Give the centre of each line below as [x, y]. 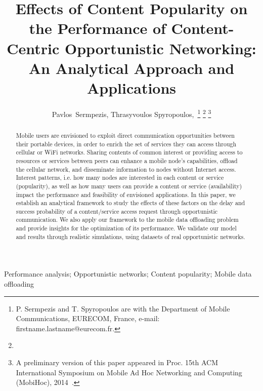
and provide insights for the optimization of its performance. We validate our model [126, 228]
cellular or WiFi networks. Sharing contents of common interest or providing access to [129, 152]
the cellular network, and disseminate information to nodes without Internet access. [126, 169]
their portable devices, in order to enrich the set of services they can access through [126, 144]
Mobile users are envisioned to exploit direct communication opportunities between [125, 135]
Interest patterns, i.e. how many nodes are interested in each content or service [120, 178]
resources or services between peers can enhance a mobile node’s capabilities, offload [127, 160]
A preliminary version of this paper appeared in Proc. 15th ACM [117, 362]
